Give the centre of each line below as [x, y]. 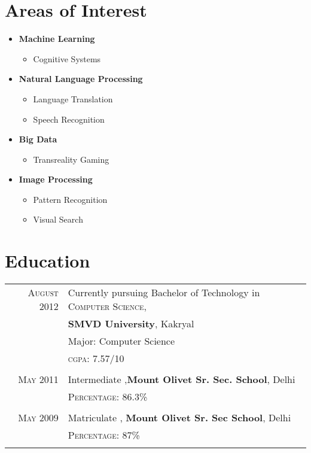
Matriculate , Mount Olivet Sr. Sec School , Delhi [179, 418]
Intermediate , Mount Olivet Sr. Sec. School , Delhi [182, 379]
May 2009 [38, 418]
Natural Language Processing [81, 79]
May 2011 [38, 379]
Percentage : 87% [104, 435]
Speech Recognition [69, 119]
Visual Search [58, 219]
